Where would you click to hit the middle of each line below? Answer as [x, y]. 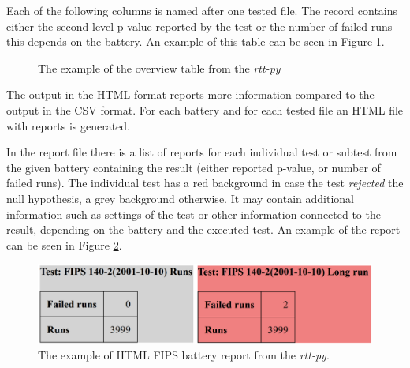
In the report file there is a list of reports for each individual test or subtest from [202, 152]
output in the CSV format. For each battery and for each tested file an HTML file [205, 109]
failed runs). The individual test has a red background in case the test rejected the [205, 183]
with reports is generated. [68, 125]
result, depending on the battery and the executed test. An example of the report [203, 229]
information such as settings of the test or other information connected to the [194, 214]
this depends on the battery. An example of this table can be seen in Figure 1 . [196, 41]
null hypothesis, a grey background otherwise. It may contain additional [180, 198]
